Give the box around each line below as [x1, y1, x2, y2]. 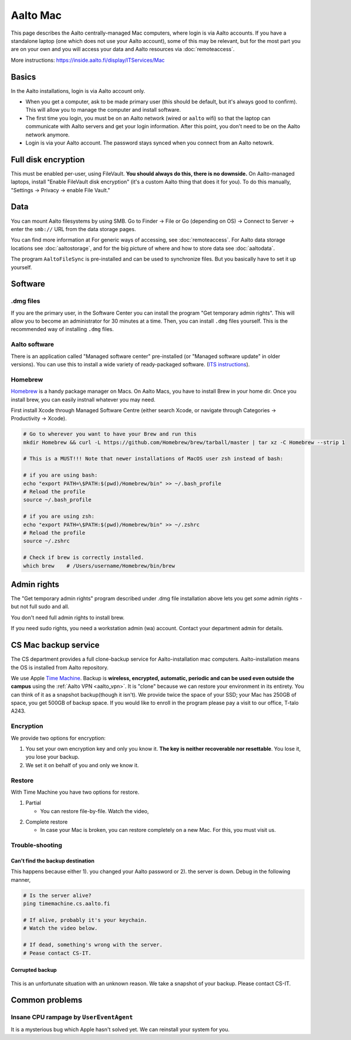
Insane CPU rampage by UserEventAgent [11, 1013, 133, 1021]
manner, [11, 876, 31, 883]
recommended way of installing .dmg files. [11, 326, 114, 333]
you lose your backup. [25, 753, 80, 761]
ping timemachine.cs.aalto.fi [23, 900, 110, 907]
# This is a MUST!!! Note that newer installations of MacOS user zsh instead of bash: [23, 456, 283, 462]
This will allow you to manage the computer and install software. [25, 106, 181, 113]
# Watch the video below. [23, 925, 98, 932]
